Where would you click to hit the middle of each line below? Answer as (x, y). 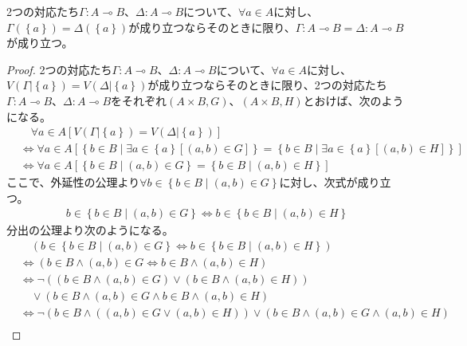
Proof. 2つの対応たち (59, 69)
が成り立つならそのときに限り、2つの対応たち (267, 85)
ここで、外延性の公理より (73, 182)
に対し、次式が (318, 182)
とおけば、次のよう (353, 100)
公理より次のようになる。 (106, 230)
